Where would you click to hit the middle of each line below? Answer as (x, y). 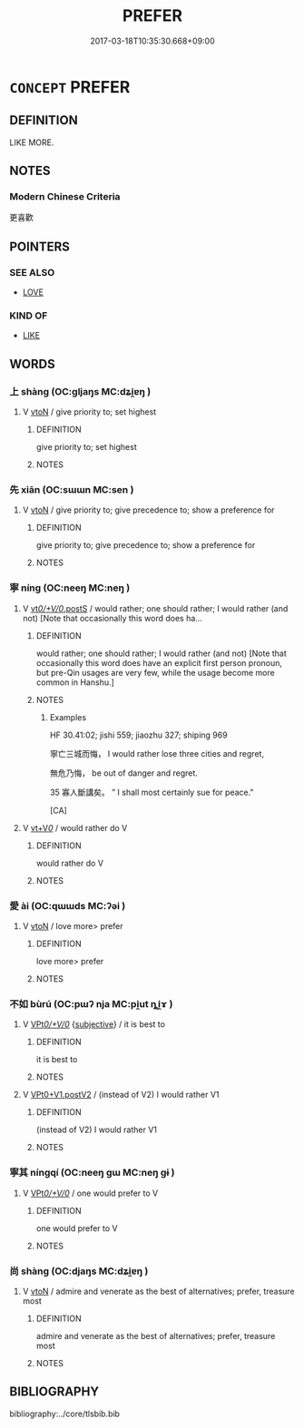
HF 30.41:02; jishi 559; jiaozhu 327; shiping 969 (139, 735)
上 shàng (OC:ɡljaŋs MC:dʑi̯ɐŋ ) (80, 391)
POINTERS (40, 246)
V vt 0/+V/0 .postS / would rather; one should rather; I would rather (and (155, 608)
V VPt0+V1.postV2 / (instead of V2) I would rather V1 (121, 1095)
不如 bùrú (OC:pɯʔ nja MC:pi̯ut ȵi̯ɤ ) (91, 1003)
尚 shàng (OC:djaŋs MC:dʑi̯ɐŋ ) (79, 1271)
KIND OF (29, 316)
